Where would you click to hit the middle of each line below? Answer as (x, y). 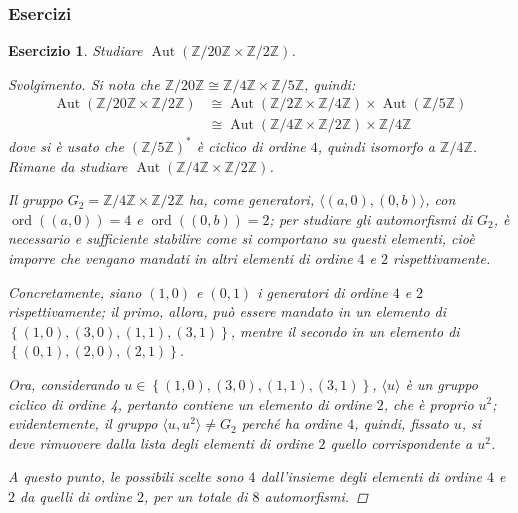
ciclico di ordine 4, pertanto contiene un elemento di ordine (190, 403)
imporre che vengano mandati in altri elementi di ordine (180, 257)
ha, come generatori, (251, 199)
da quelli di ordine (76, 495)
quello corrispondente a (401, 442)
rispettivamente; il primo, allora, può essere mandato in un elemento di (227, 311)
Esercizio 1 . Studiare (75, 50)
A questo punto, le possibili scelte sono (126, 476)
